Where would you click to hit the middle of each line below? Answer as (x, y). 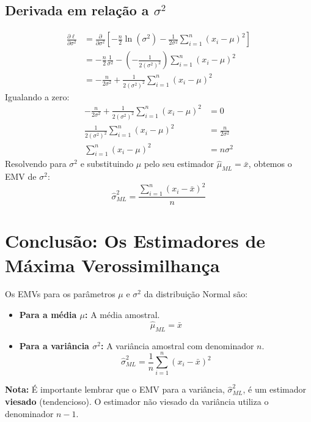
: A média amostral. (123, 315)
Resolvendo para (36, 164)
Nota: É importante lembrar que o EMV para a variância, (115, 389)
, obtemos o (270, 164)
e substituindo (107, 164)
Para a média (48, 315)
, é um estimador (275, 389)
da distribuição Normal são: (196, 294)
